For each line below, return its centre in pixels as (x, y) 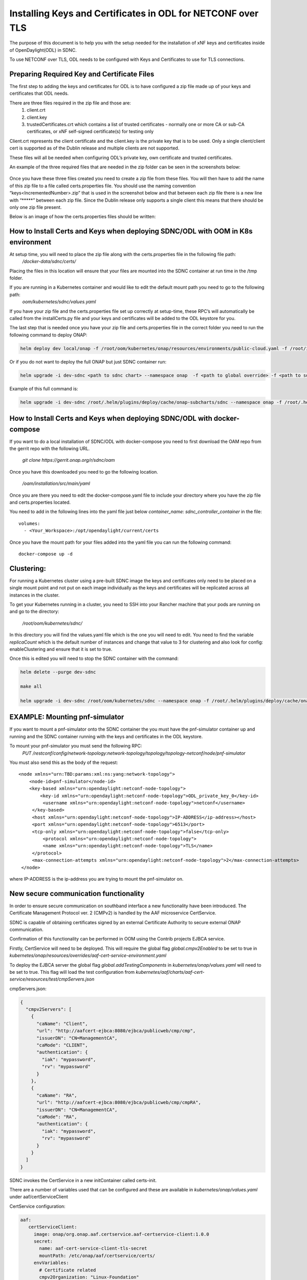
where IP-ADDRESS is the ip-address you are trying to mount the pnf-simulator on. (96, 879)
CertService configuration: (38, 1206)
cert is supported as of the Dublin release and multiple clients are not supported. (94, 148)
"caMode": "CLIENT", (62, 1045)
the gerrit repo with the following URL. (50, 449)
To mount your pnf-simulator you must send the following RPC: (76, 746)
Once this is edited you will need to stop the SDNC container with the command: (94, 658)
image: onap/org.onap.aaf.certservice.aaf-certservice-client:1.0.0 (121, 1234)
